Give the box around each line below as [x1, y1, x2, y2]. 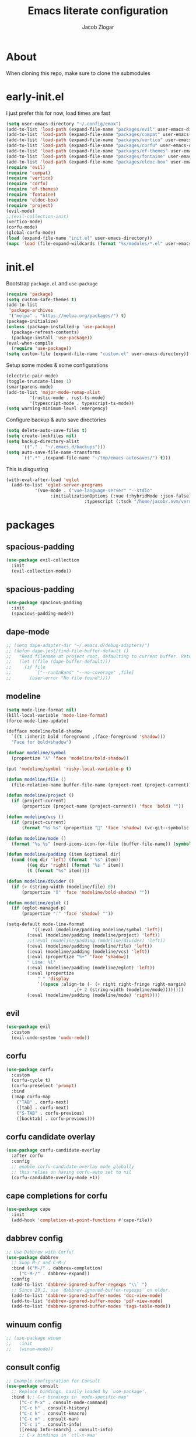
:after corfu [11, 1153, 43, 1159]
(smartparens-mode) [6, 384, 54, 390]
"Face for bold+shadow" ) [11, 740, 72, 745]
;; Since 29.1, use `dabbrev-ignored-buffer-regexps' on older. [11, 1287, 171, 1293]
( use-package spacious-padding [6, 600, 82, 606]
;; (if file [6, 664, 45, 670]
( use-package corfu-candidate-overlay [6, 1147, 100, 1153]
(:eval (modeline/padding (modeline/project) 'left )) [27, 932, 160, 938]
